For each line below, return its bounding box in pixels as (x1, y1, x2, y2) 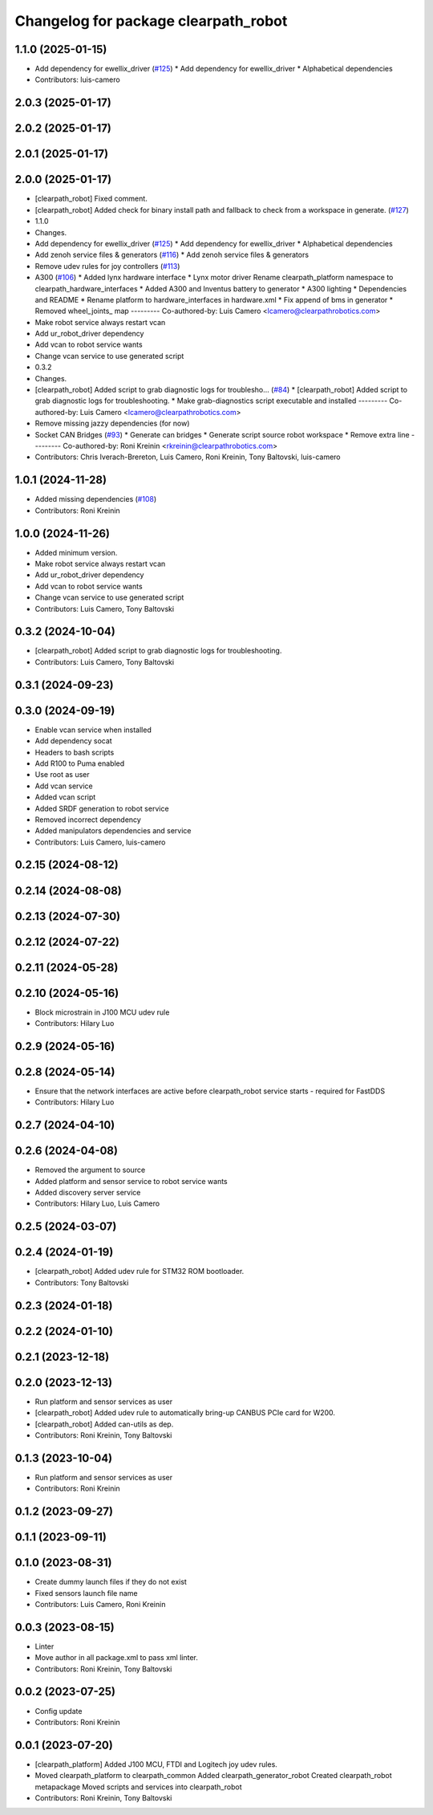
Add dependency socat (34, 736, 112, 746)
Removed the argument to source (34, 1165, 146, 1175)
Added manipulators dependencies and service (34, 826, 192, 836)
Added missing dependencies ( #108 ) (34, 494, 156, 504)
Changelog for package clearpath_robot (14, 12, 288, 30)
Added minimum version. (34, 547, 118, 557)
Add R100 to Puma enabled (34, 759, 125, 768)
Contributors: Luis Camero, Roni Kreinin (34, 1599, 166, 1609)
